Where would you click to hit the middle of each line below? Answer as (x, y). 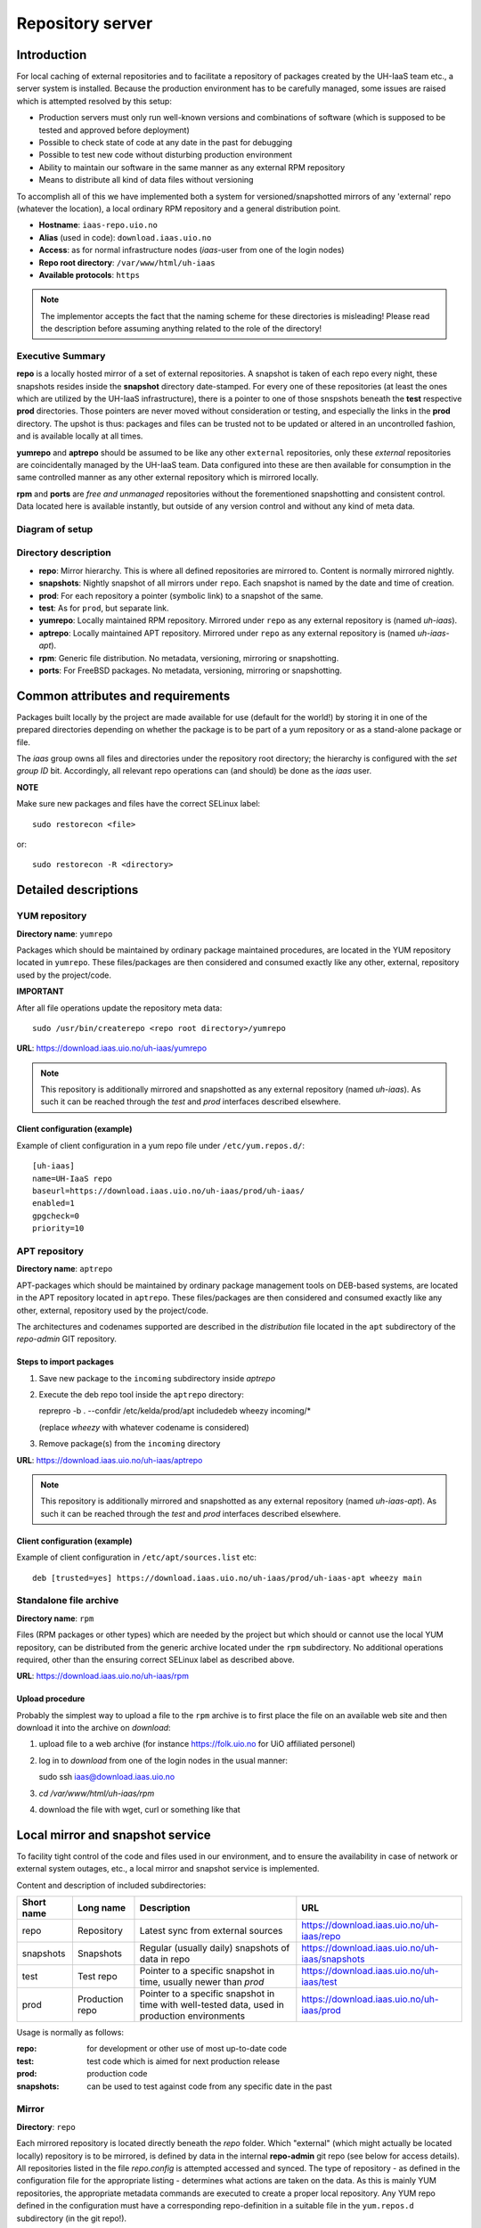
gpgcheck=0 (56, 1216)
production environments (192, 2016)
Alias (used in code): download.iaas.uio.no (125, 237)
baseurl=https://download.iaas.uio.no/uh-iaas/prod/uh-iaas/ (168, 1191)
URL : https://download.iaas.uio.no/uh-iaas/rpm (102, 1676)
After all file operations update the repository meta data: (119, 1008)
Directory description (64, 553)
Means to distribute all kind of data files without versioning (146, 180)
